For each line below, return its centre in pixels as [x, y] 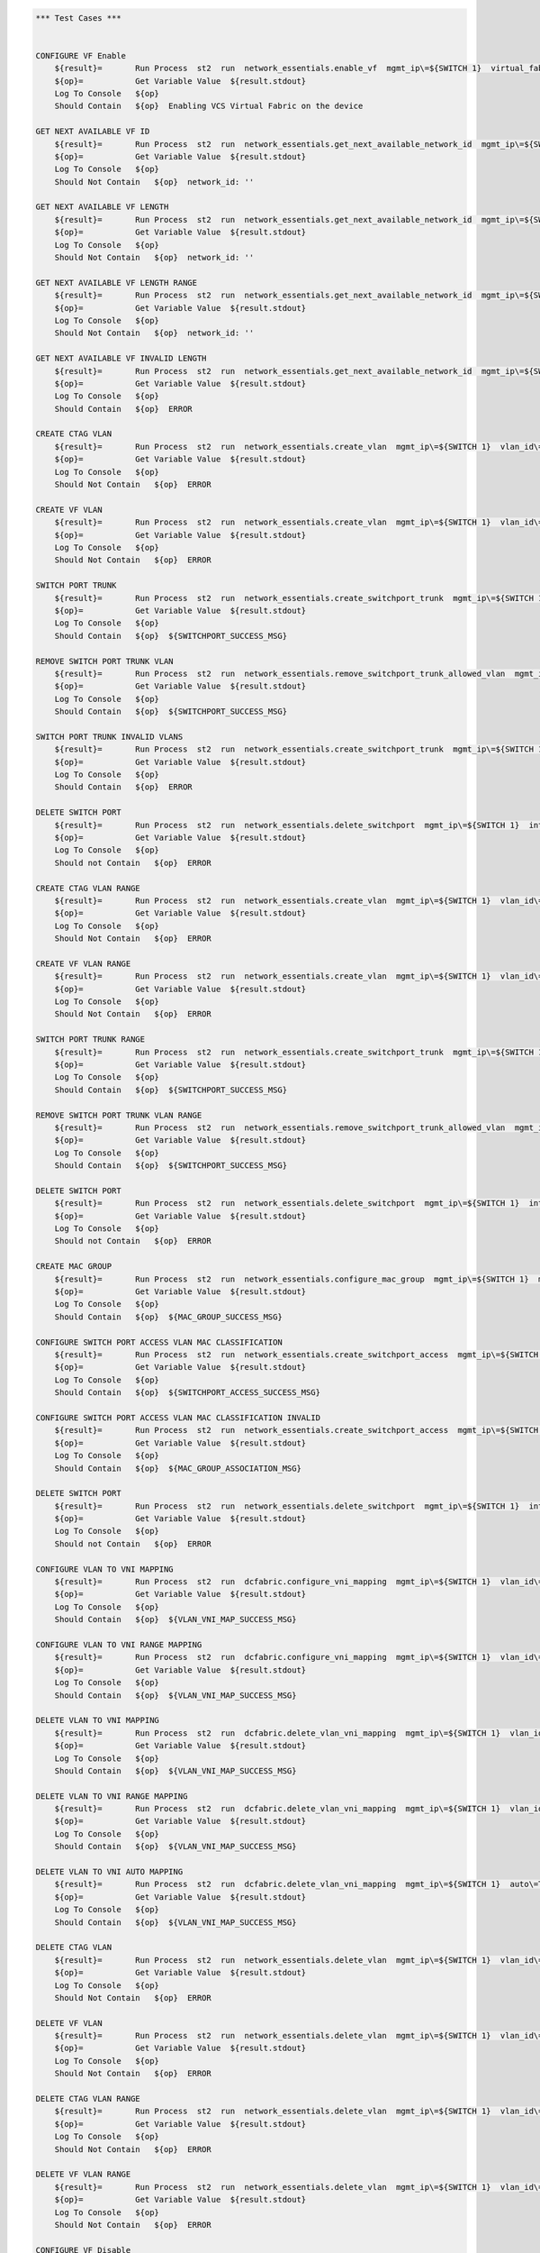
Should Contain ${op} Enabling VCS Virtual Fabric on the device [209, 106]
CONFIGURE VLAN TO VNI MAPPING [105, 1569]
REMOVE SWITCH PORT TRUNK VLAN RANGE [119, 1115]
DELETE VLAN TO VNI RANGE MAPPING [112, 1796]
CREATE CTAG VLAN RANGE [88, 888]
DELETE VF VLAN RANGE [83, 2175]
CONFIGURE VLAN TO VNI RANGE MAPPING [119, 1644]
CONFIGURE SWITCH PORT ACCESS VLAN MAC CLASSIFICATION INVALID [178, 1418]
